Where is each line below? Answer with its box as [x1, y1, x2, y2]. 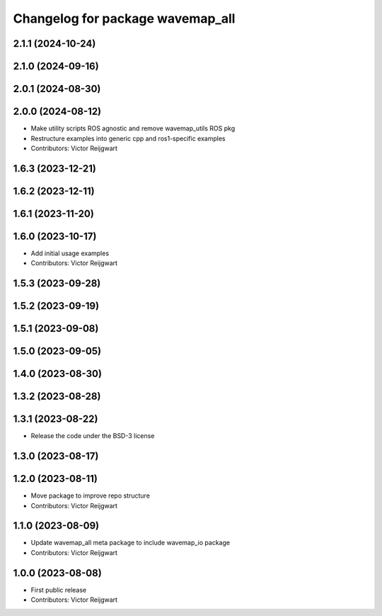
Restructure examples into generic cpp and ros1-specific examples [30, 134, 226, 142]
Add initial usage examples [30, 249, 110, 257]
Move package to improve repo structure [30, 491, 150, 500]
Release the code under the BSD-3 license [30, 432, 155, 440]
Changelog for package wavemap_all [13, 11, 236, 26]
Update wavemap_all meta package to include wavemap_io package [30, 539, 230, 547]
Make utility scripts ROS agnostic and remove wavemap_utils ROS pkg [30, 124, 236, 133]
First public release [30, 586, 87, 594]
